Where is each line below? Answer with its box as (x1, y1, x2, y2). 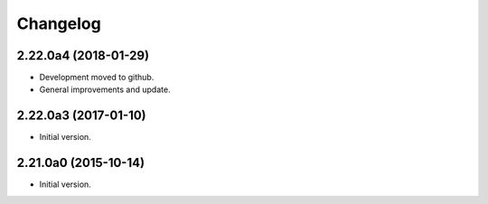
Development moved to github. (39, 72, 155, 83)
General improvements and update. (39, 84, 171, 95)
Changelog (16, 14, 101, 33)
